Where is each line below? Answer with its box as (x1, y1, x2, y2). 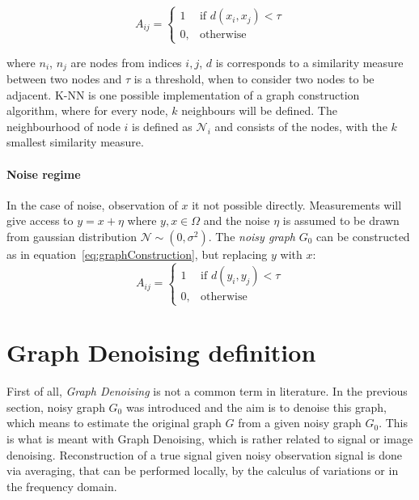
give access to (6, 212, 74, 229)
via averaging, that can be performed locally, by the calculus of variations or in (6, 462, 399, 479)
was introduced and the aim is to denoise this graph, (125, 398, 387, 415)
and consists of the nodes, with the (214, 117, 387, 134)
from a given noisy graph (238, 414, 362, 431)
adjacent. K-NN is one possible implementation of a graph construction (6, 86, 360, 103)
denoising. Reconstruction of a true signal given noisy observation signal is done (6, 446, 402, 463)
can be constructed (316, 227, 410, 244)
